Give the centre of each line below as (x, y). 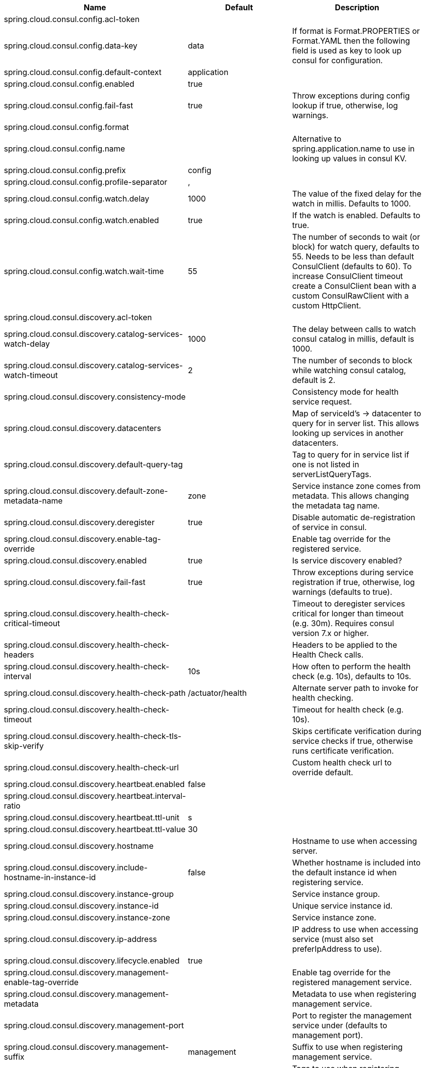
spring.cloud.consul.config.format (67, 127)
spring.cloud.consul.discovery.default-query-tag (94, 464)
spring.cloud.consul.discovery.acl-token (78, 317)
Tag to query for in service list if (351, 455)
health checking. (323, 698)
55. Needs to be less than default (353, 256)
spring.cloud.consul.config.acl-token (72, 19)
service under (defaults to (340, 1025)
